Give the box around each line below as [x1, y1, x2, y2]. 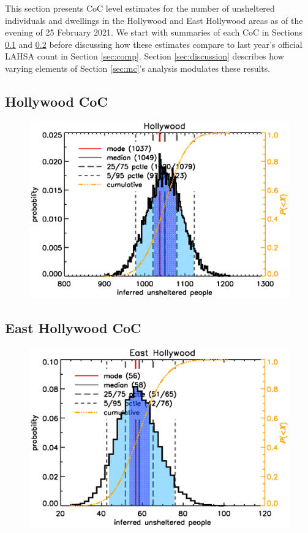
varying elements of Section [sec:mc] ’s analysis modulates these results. [5, 61, 271, 74]
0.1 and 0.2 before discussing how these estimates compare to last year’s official [5, 37, 302, 50]
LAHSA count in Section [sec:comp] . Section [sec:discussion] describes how [5, 50, 284, 63]
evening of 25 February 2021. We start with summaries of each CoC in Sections [5, 26, 302, 39]
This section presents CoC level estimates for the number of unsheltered [5, 2, 275, 14]
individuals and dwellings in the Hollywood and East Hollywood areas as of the [5, 13, 303, 26]
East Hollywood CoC [5, 318, 141, 337]
